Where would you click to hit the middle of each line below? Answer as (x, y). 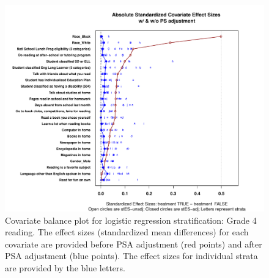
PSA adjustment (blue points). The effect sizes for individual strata (131, 256)
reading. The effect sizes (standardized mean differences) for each (127, 232)
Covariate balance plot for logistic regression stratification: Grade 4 (131, 220)
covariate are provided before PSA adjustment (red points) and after (134, 244)
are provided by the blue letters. (65, 268)
